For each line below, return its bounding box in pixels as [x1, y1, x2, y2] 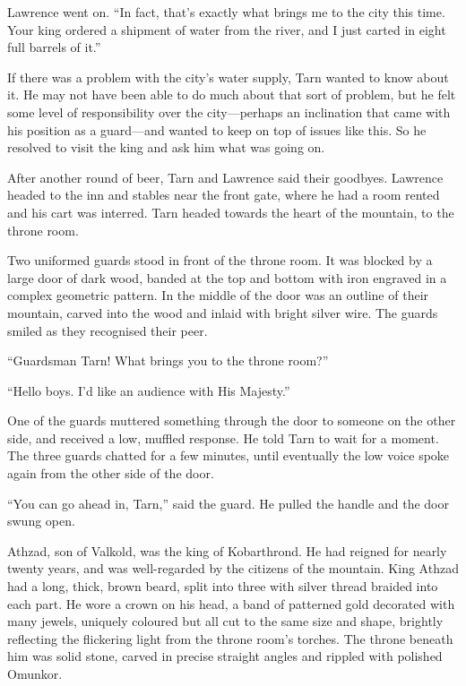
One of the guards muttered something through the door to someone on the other [7, 411, 456, 430]
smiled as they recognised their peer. [7, 321, 208, 339]
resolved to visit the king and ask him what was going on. [7, 138, 325, 157]
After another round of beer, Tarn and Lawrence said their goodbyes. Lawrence [7, 167, 444, 186]
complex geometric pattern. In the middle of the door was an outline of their [7, 286, 429, 304]
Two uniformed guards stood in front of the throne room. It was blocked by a [7, 251, 433, 270]
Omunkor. [7, 665, 63, 682]
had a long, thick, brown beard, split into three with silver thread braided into [7, 577, 438, 596]
